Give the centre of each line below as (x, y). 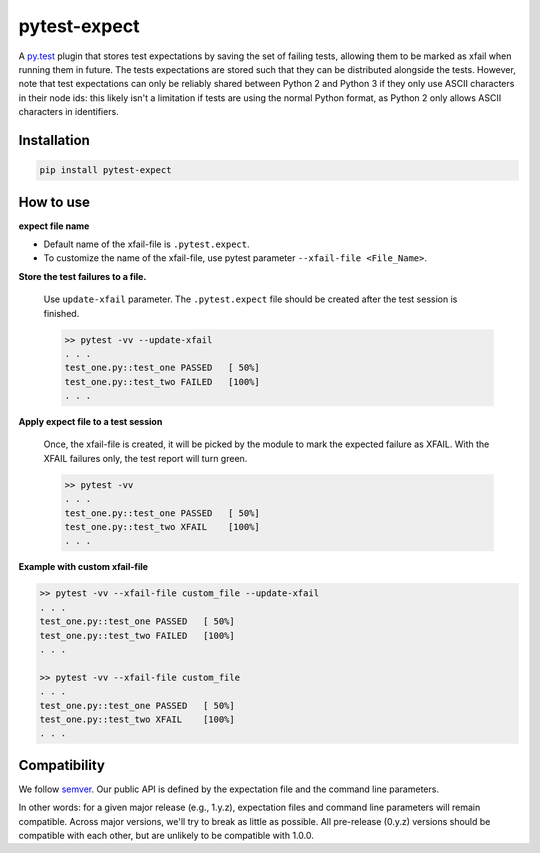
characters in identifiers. (68, 112)
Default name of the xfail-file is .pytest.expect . (146, 244)
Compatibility (61, 765)
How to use (54, 201)
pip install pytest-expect (105, 170)
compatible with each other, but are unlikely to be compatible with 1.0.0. (166, 835)
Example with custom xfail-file (83, 567)
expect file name (54, 226)
